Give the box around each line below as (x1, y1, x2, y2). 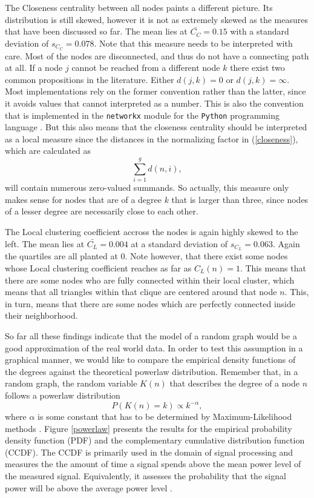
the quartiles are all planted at (5, 250, 118, 262)
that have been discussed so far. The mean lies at (5, 25, 188, 38)
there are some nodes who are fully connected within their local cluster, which (5, 273, 295, 286)
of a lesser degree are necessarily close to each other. (5, 205, 198, 217)
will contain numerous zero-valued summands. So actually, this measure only (5, 181, 289, 194)
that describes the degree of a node (169, 377, 299, 390)
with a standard (230, 25, 289, 38)
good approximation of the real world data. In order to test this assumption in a (5, 341, 303, 354)
